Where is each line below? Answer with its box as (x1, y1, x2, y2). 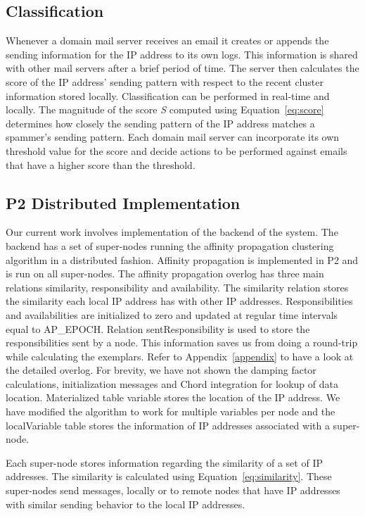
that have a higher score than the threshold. (6, 157, 196, 172)
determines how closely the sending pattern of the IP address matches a (6, 115, 315, 130)
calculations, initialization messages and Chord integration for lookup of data (6, 376, 338, 391)
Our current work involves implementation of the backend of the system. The (6, 225, 338, 239)
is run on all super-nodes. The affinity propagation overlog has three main (6, 266, 324, 281)
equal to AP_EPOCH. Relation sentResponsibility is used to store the (6, 321, 310, 336)
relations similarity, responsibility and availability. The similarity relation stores (6, 279, 349, 294)
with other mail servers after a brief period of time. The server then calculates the (6, 61, 359, 75)
